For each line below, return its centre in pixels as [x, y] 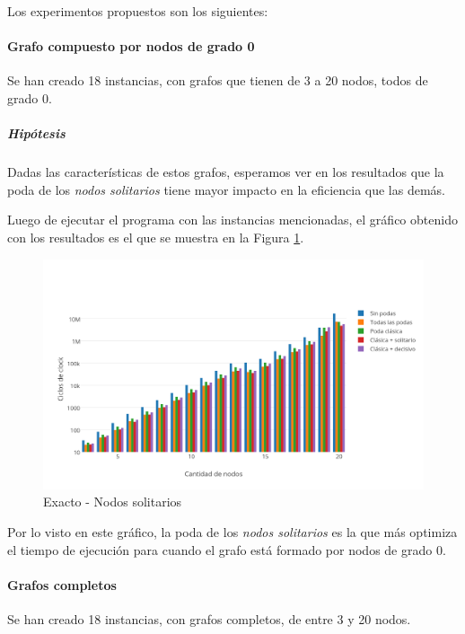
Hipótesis [36, 133]
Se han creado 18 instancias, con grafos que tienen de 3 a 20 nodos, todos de [218, 80]
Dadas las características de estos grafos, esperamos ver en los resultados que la [226, 172]
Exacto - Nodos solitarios [113, 502]
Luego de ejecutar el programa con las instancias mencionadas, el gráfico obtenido [232, 220]
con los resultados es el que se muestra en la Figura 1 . [156, 237]
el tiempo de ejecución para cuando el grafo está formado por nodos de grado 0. [227, 549]
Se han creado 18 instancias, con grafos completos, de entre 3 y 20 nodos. [209, 618]
